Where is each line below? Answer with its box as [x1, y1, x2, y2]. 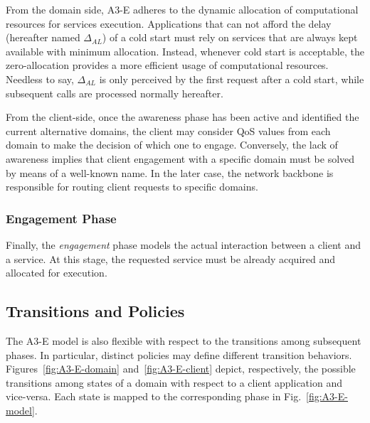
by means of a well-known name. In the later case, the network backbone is [6, 165, 334, 180]
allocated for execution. [6, 265, 107, 280]
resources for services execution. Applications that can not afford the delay [6, 16, 332, 31]
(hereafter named [6, 30, 80, 45]
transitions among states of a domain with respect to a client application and [6, 375, 342, 390]
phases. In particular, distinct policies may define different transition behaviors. [6, 347, 352, 362]
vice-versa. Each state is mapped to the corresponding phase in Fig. [6, 389, 302, 404]
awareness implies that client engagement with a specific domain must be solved [6, 151, 355, 166]
